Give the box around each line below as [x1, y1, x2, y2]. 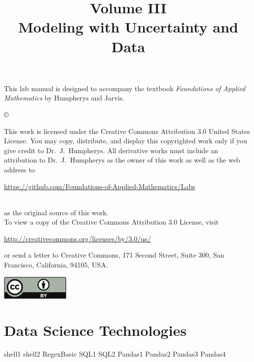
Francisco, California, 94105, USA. [4, 260, 108, 270]
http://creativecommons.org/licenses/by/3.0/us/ [4, 233, 151, 243]
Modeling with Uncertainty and [18, 17, 238, 37]
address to [4, 164, 35, 174]
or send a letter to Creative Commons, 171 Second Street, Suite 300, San [4, 250, 224, 260]
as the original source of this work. [4, 207, 109, 217]
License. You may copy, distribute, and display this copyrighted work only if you [4, 135, 247, 146]
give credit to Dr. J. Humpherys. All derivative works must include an [4, 145, 218, 155]
